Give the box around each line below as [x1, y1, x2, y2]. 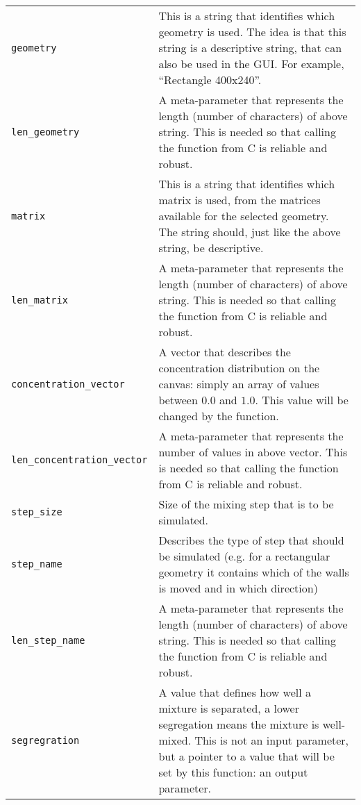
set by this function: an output [158, 764, 308, 780]
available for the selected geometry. [158, 208, 329, 224]
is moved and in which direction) [158, 580, 318, 596]
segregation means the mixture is [158, 716, 319, 732]
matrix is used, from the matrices [158, 192, 321, 208]
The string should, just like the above [158, 224, 341, 240]
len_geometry [11, 126, 80, 138]
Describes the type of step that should [158, 532, 344, 548]
